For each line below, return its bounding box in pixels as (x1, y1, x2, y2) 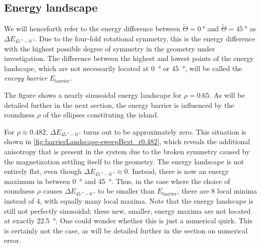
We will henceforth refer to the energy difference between (4, 23, 180, 34)
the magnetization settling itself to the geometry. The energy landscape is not (4, 156, 244, 166)
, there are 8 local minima (177, 186, 257, 196)
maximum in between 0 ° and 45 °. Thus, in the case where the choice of (4, 175, 230, 186)
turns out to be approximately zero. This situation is (83, 126, 246, 137)
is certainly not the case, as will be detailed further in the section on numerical (4, 225, 248, 235)
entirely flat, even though (4, 166, 82, 176)
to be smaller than (98, 186, 155, 196)
